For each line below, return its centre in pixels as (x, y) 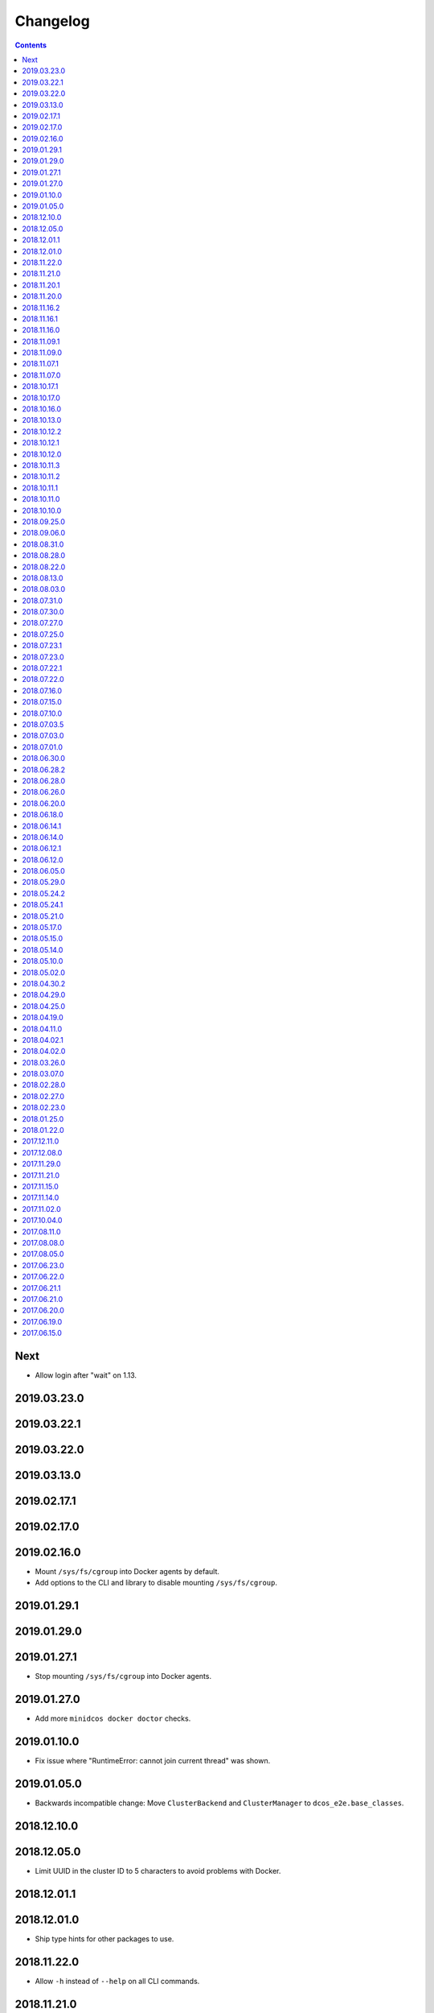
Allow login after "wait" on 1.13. (86, 1375)
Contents (31, 45)
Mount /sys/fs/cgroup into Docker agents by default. (127, 1571)
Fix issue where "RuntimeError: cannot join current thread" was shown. (153, 1761)
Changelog (52, 21)
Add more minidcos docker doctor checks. (113, 1718)
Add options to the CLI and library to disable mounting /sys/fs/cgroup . (156, 1583)
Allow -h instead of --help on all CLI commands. (117, 1981)
